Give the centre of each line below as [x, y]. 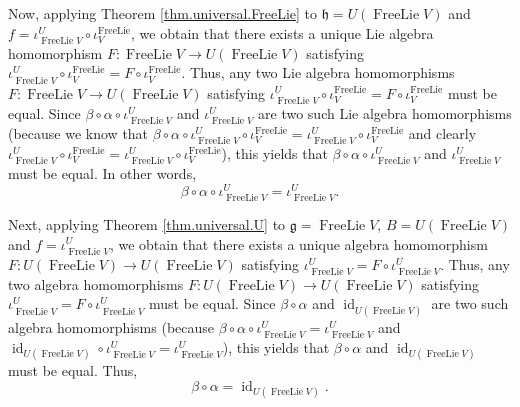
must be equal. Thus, [73, 369]
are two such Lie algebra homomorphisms [385, 112]
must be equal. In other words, [102, 173]
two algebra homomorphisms [96, 283]
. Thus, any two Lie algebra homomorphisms [318, 72]
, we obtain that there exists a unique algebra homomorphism [298, 243]
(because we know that [78, 132]
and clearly [442, 132]
